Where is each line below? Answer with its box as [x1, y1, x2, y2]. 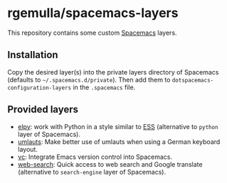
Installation [7, 49, 58, 61]
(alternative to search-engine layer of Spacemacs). [17, 167, 166, 176]
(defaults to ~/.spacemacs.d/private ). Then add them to [7, 75, 171, 84]
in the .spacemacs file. [73, 83, 136, 91]
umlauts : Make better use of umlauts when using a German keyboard [17, 137, 221, 146]
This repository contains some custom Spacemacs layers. [7, 28, 177, 37]
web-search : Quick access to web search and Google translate [17, 160, 203, 168]
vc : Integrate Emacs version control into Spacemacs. [17, 152, 173, 161]
